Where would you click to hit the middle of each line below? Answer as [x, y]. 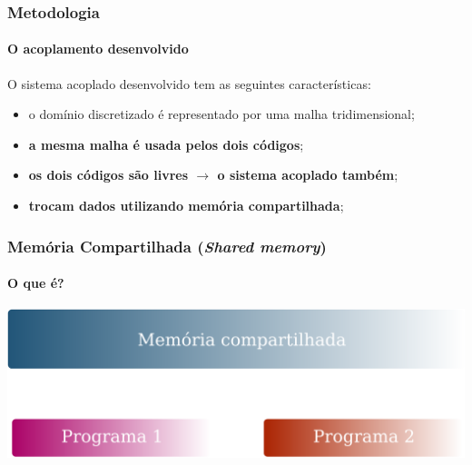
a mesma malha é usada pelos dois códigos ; [166, 144]
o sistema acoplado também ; [308, 175]
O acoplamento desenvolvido [98, 49]
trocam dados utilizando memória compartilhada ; [186, 206]
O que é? [36, 283]
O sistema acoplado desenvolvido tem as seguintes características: [189, 83]
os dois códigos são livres [108, 175]
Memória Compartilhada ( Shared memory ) [167, 246]
